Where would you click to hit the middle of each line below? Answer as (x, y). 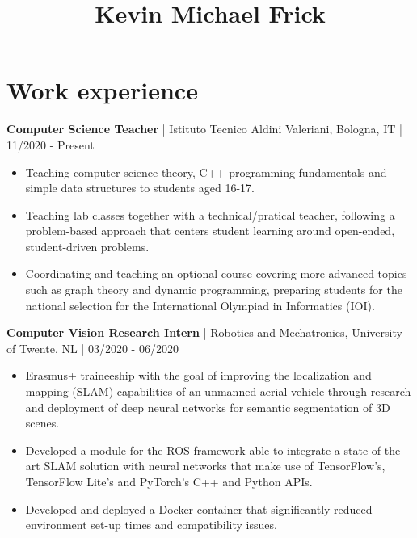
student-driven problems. (87, 246)
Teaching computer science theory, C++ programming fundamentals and (206, 172)
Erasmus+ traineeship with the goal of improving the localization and (198, 375)
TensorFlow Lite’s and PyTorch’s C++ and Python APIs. (169, 481)
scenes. (42, 423)
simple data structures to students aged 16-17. (140, 188)
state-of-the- (374, 450)
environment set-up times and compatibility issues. (151, 525)
